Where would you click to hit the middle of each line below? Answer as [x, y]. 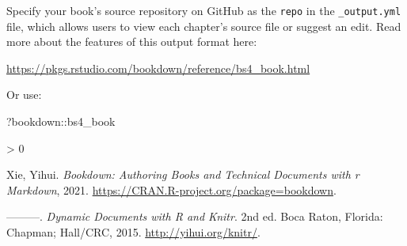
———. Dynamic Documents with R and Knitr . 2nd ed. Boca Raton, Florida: [195, 216]
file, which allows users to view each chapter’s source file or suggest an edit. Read [204, 26]
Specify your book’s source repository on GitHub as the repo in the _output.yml [204, 10]
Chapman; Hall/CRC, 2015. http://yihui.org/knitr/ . [133, 232]
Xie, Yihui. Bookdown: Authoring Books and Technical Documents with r [183, 174]
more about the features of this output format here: [132, 42]
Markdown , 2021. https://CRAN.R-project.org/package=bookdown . [171, 189]
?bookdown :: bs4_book [61, 121]
